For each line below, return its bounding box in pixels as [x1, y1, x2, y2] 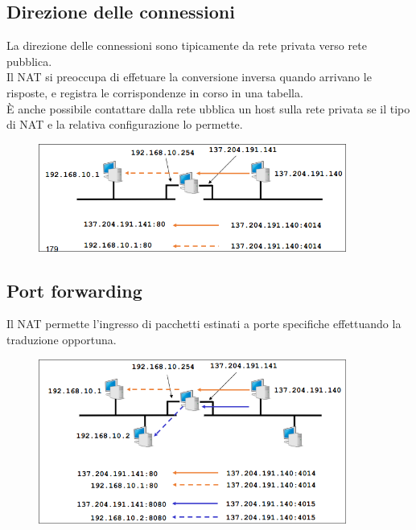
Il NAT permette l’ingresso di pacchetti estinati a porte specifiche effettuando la [6, 315, 402, 332]
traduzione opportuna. [6, 331, 117, 348]
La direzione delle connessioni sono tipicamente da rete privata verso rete [6, 37, 367, 54]
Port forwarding [6, 277, 142, 302]
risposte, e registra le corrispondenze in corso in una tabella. [6, 84, 303, 101]
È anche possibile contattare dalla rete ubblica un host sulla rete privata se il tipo [6, 100, 410, 117]
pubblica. [6, 52, 52, 69]
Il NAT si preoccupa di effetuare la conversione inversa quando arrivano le [6, 68, 372, 85]
